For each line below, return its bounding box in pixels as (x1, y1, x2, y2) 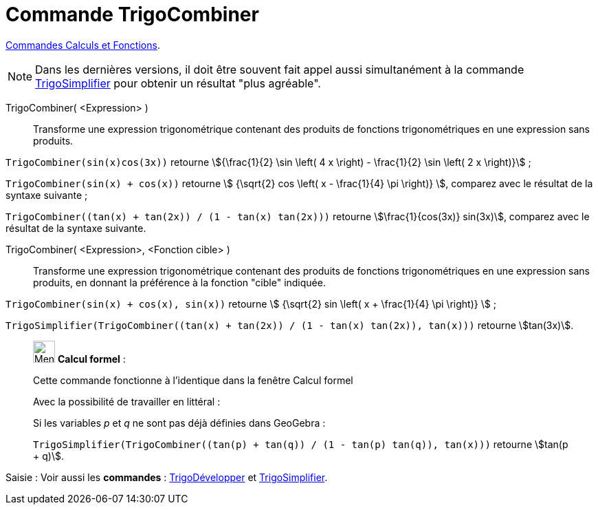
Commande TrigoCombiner (5, 3, 259, 26)
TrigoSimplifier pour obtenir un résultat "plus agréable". (35, 76, 321, 90)
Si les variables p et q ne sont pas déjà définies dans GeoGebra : (33, 416, 326, 429)
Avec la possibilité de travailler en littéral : (33, 395, 221, 407)
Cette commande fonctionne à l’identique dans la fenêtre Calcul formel (33, 374, 353, 386)
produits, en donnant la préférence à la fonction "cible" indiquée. (33, 276, 326, 288)
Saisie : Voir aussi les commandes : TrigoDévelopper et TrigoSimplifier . (5, 471, 328, 483)
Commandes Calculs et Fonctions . (5, 39, 160, 51)
